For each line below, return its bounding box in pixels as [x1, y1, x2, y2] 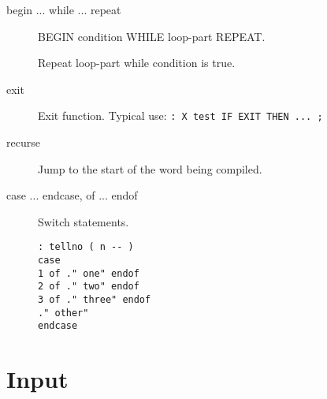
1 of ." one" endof [38, 267, 139, 279]
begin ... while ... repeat [6, 2, 121, 17]
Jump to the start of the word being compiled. [38, 160, 262, 177]
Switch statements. [38, 213, 129, 229]
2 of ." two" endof [38, 281, 139, 293]
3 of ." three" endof [38, 294, 151, 306]
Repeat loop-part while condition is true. [38, 54, 236, 71]
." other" [38, 307, 89, 319]
